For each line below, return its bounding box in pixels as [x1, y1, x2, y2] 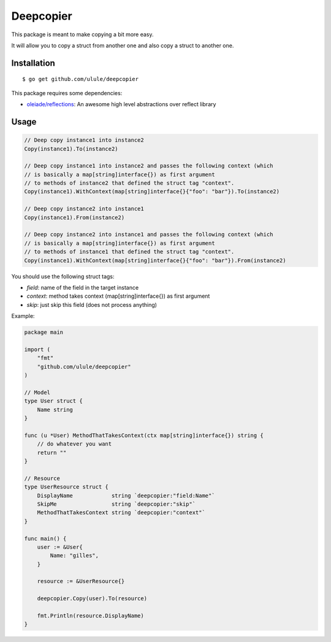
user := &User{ [37, 543, 83, 551]
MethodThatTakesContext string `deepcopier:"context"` [37, 509, 205, 516]
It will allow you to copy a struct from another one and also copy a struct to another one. [11, 42, 234, 49]
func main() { [24, 535, 67, 542]
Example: [11, 312, 35, 320]
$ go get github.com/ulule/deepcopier [22, 75, 139, 83]
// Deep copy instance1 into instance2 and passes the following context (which [24, 163, 273, 169]
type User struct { [24, 398, 83, 404]
